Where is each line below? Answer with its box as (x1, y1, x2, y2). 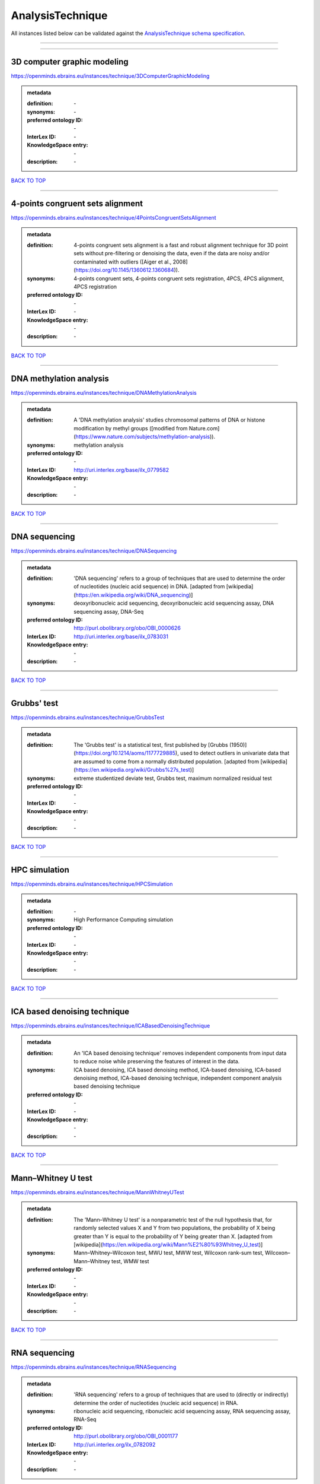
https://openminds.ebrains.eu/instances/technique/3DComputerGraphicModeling (11, 72, 210, 80)
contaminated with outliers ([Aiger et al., (73, 258, 172, 265)
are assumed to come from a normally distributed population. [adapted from (73, 757, 260, 765)
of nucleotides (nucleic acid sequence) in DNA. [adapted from (73, 583, 225, 590)
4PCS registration (73, 283, 117, 290)
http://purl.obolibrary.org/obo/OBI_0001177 (73, 1432, 178, 1439)
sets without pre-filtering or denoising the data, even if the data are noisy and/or (73, 250, 270, 257)
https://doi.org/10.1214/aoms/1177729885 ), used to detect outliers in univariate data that (75, 750, 290, 757)
